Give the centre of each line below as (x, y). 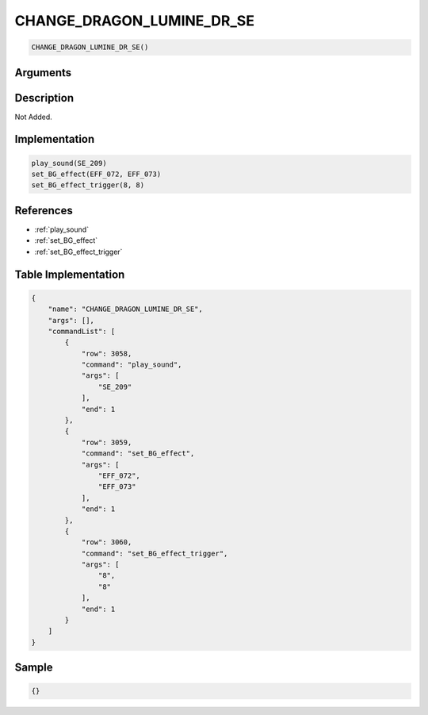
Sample (34, 668)
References (44, 210)
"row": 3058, (107, 354)
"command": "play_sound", (132, 365)
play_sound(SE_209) (69, 163)
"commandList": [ (82, 331)
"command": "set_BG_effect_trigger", (155, 553)
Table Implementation (70, 274)
